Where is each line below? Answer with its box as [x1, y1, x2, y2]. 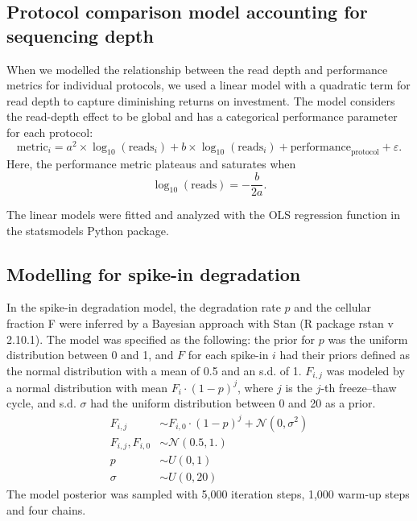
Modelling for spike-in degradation [6, 261, 301, 286]
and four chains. [6, 501, 86, 518]
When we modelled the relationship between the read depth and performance [6, 60, 388, 77]
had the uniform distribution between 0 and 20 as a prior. [90, 395, 376, 411]
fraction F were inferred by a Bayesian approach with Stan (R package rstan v [6, 315, 394, 332]
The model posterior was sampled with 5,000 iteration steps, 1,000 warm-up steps [6, 486, 410, 502]
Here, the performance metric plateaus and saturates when [6, 155, 296, 172]
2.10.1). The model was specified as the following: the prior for [6, 330, 316, 347]
